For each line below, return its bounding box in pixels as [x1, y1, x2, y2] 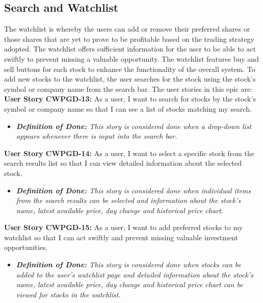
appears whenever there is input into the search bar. [16, 131, 177, 141]
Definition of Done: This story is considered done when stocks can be [16, 259, 242, 270]
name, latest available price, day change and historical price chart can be [16, 279, 243, 290]
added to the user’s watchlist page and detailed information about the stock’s [16, 269, 253, 280]
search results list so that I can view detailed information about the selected [4, 158, 242, 168]
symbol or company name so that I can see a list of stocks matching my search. [4, 103, 252, 114]
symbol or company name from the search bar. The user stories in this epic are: [4, 83, 253, 94]
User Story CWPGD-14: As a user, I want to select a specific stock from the [4, 147, 254, 158]
